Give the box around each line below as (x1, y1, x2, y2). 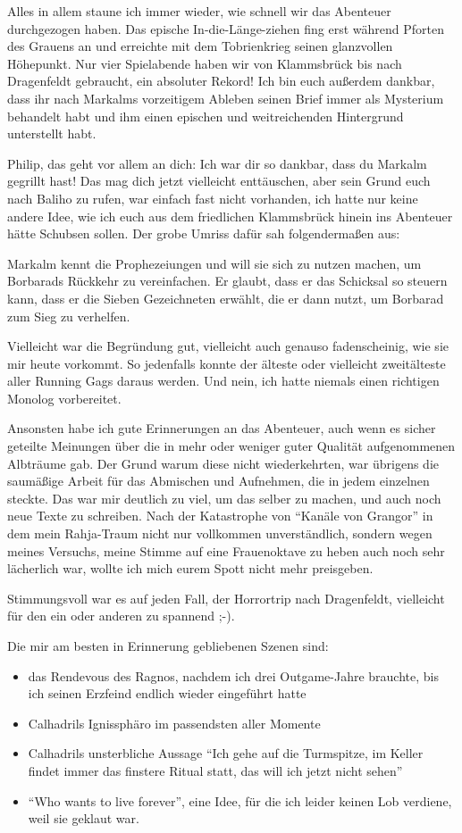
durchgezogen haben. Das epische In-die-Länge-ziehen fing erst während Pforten (7, 19, 445, 37)
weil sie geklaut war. (28, 809, 139, 828)
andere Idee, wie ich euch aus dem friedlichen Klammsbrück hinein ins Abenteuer (7, 206, 453, 225)
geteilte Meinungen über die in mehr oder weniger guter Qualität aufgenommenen (7, 437, 456, 455)
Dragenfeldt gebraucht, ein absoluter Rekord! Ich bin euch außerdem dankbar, (7, 71, 435, 90)
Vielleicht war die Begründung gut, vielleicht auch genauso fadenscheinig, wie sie (7, 337, 449, 355)
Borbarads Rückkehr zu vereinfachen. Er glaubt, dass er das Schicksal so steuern (7, 271, 448, 290)
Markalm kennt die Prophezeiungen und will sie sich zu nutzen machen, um (7, 254, 422, 272)
